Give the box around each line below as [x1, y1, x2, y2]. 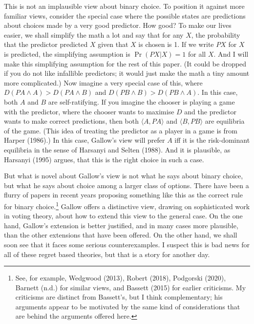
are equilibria [205, 116, 245, 126]
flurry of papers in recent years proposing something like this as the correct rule [4, 190, 243, 200]
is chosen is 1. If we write [138, 39, 214, 49]
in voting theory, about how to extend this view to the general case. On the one [4, 211, 243, 221]
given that [98, 39, 128, 49]
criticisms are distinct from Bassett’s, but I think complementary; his [15, 292, 223, 302]
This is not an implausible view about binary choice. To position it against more [4, 1, 245, 11]
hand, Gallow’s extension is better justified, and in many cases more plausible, [4, 220, 238, 230]
